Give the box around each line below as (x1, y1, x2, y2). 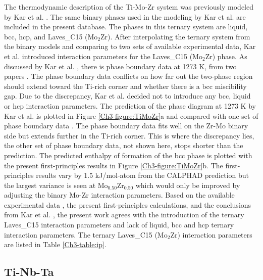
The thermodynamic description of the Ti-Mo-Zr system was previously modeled (4, 2, 254, 12)
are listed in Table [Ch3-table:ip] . (4, 239, 107, 250)
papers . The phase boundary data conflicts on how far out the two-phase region (4, 71, 253, 81)
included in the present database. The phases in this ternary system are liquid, (4, 21, 248, 32)
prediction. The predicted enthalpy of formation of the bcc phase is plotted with (4, 150, 252, 160)
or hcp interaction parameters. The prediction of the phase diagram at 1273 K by (4, 100, 256, 111)
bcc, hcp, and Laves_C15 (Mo (4, 31, 98, 41)
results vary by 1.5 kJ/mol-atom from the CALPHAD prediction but (36, 170, 249, 180)
